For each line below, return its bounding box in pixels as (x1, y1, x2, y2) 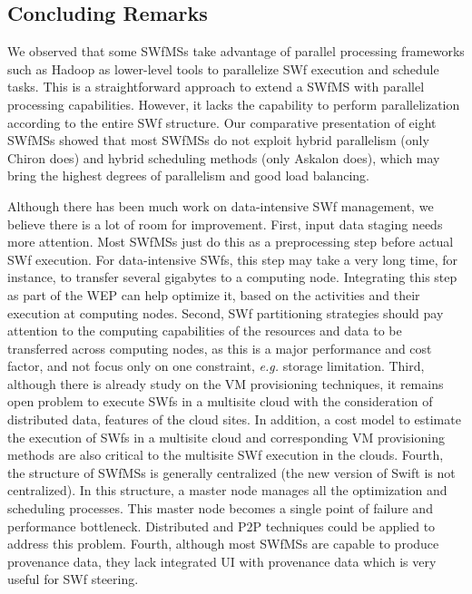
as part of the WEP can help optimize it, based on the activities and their (7, 285, 420, 304)
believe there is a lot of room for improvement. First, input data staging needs (7, 214, 443, 233)
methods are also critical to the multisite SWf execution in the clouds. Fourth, (7, 445, 444, 464)
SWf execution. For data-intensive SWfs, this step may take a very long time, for (7, 249, 458, 268)
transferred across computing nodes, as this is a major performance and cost (7, 338, 432, 357)
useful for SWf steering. (7, 570, 139, 589)
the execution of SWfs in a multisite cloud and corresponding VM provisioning (7, 427, 445, 446)
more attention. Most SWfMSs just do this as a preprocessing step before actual (7, 232, 454, 251)
